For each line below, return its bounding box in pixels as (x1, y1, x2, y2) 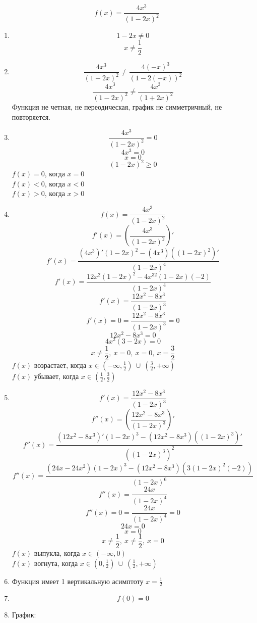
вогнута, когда (34, 557, 78, 568)
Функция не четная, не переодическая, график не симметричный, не (12, 101, 222, 112)
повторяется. (12, 111, 50, 122)
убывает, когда (34, 370, 79, 381)
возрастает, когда (34, 359, 87, 370)
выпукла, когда (34, 548, 80, 558)
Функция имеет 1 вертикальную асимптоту (12, 576, 144, 586)
